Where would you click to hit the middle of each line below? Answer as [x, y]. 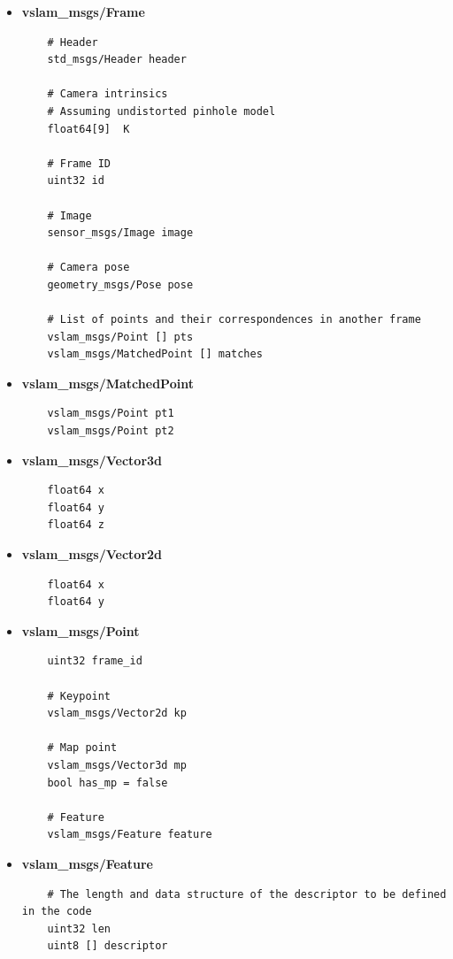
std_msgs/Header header [117, 60]
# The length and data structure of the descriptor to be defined [247, 894]
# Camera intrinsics [107, 94]
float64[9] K [88, 129]
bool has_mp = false [107, 783]
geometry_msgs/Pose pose [120, 284]
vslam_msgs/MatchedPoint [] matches [155, 354]
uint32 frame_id [95, 661]
